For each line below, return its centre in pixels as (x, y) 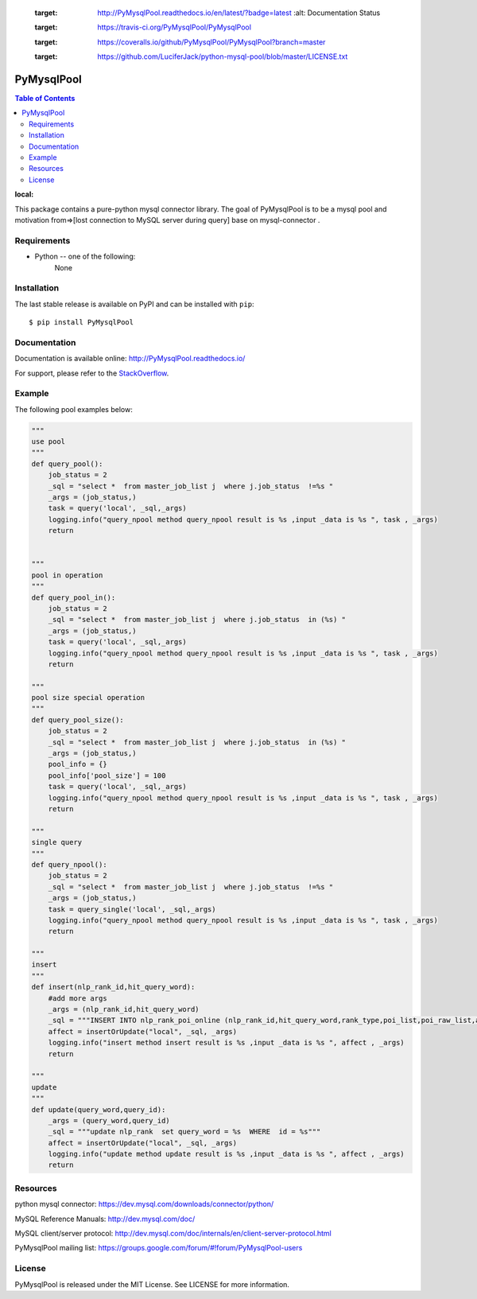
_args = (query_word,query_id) (109, 1120)
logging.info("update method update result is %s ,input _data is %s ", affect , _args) (226, 1154)
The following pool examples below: (74, 409)
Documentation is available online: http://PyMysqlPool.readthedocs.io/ (130, 359)
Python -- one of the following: (85, 257)
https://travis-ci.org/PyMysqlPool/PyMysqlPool (175, 27)
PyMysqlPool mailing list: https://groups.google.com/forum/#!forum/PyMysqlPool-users (159, 1248)
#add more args (78, 998)
